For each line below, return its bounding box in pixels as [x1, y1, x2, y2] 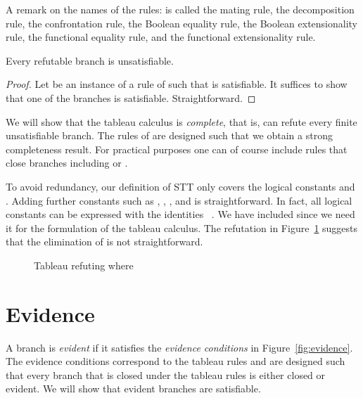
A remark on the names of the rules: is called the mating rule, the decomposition [6, 2, 355, 16]
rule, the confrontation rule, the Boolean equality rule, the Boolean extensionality [6, 15, 357, 30]
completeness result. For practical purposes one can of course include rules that [6, 141, 348, 156]
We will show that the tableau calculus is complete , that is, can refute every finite [6, 114, 357, 129]
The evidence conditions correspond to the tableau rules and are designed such [6, 354, 345, 368]
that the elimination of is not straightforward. [6, 234, 203, 249]
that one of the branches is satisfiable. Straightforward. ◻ [6, 90, 256, 105]
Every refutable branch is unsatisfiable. [6, 53, 174, 68]
